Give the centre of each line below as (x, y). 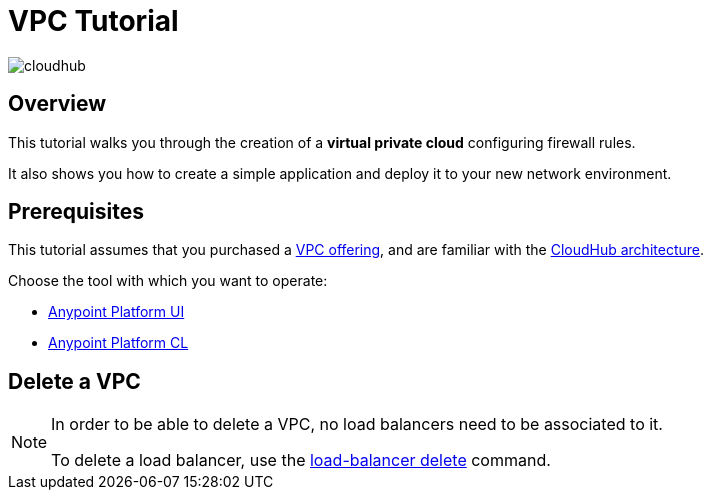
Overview (57, 104)
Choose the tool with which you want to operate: (168, 281)
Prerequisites (76, 212)
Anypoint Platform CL (118, 343)
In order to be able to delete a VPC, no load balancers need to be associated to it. (357, 424)
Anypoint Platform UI (116, 312)
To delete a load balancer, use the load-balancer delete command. (301, 460)
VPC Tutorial (93, 21)
